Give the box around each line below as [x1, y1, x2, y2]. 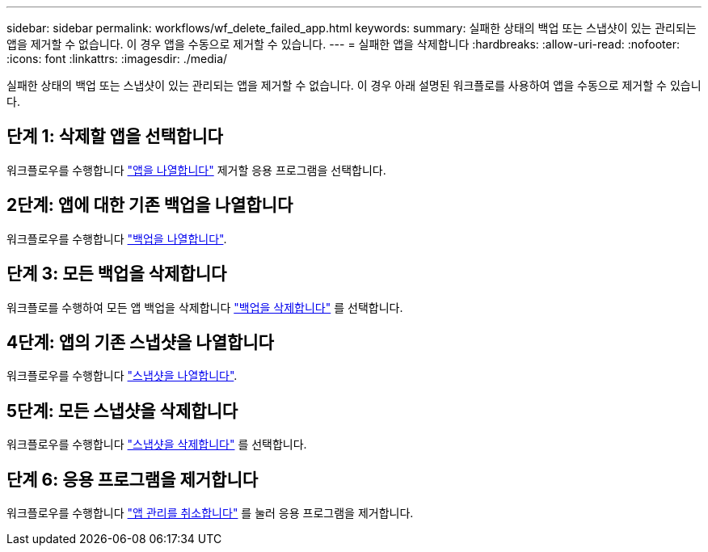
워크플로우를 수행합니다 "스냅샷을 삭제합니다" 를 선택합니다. [6, 437, 307, 452]
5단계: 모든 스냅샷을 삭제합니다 [6, 400, 238, 421]
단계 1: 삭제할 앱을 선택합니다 [6, 126, 223, 147]
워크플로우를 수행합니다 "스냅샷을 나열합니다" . [6, 369, 238, 383]
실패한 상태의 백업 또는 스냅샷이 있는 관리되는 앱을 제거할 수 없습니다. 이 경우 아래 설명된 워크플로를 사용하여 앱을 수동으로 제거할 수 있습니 [6, 78, 702, 92]
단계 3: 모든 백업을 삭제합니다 [6, 263, 227, 284]
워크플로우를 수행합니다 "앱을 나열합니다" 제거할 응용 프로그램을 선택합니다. [6, 162, 386, 177]
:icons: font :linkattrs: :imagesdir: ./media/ [6, 52, 228, 65]
